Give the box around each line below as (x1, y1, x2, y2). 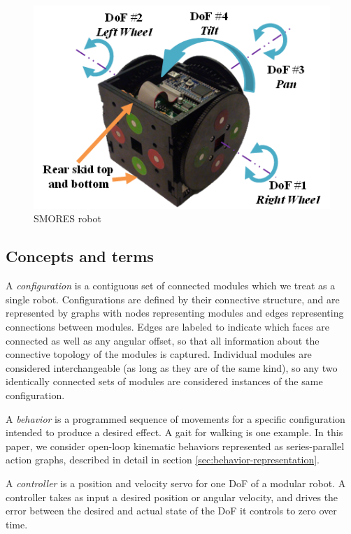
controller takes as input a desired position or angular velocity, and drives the (6, 489, 338, 504)
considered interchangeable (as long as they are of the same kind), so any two (6, 360, 338, 375)
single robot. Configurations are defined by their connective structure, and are (6, 291, 340, 306)
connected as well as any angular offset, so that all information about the (6, 333, 320, 347)
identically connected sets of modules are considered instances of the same (6, 374, 323, 389)
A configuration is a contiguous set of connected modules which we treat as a (6, 278, 336, 293)
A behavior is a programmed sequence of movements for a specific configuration (6, 411, 345, 426)
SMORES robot (34, 211, 101, 226)
